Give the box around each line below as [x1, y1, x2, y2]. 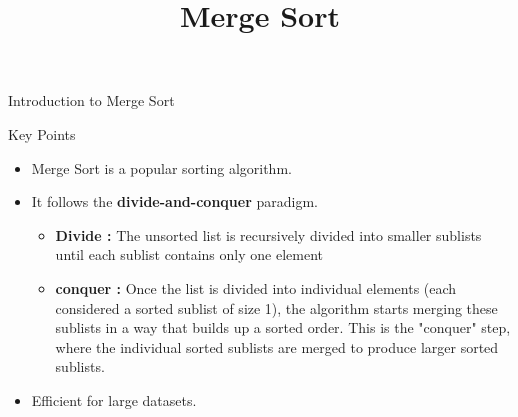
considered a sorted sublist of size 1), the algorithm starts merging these [55, 297, 498, 318]
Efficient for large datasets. [31, 389, 197, 410]
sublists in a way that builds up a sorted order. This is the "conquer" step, [55, 317, 511, 338]
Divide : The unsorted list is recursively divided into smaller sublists [55, 224, 482, 245]
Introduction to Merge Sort [8, 90, 175, 111]
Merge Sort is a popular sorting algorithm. [31, 157, 292, 178]
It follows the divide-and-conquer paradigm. [31, 191, 318, 212]
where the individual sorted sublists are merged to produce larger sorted [55, 336, 499, 357]
